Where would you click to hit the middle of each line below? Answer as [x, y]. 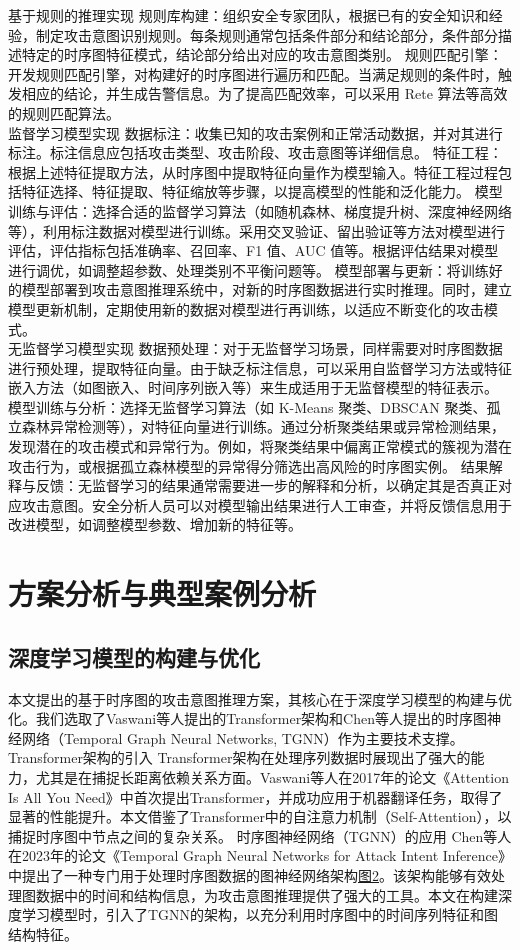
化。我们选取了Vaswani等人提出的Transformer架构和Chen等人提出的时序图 [248, 718]
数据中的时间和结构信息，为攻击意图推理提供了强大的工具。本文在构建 [266, 894]
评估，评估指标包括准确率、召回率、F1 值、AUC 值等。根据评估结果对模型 [253, 250]
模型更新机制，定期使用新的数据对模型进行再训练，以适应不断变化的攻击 [246, 308]
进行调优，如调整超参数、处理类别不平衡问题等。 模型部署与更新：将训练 [248, 269]
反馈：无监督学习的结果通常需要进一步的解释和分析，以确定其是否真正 [266, 485]
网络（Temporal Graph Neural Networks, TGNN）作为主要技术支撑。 [242, 737]
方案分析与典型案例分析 [162, 593]
